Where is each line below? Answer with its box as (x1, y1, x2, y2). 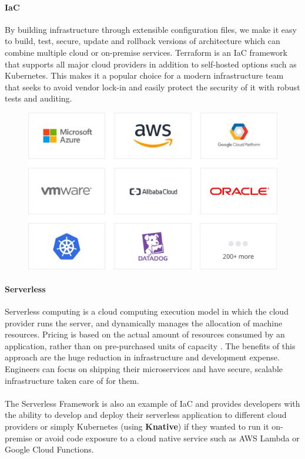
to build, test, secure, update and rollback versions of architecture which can (5, 35, 280, 47)
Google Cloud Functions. (5, 443, 94, 455)
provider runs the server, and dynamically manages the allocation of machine (5, 316, 283, 329)
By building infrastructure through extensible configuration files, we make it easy (5, 23, 297, 35)
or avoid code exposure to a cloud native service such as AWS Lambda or (35, 431, 300, 444)
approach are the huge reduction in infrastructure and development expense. (5, 351, 280, 363)
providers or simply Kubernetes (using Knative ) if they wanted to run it (5, 420, 269, 432)
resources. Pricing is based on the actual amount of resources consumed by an (5, 328, 285, 340)
